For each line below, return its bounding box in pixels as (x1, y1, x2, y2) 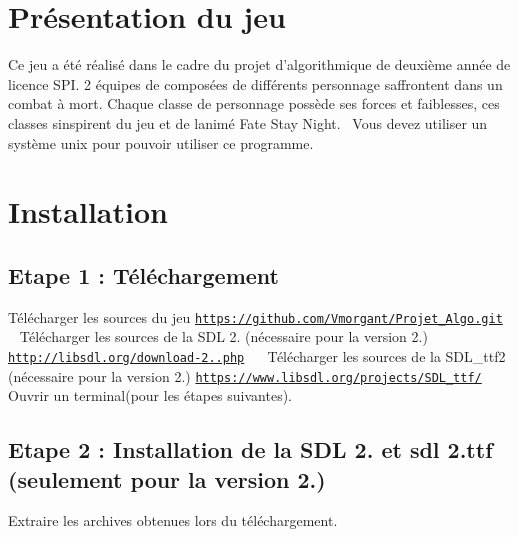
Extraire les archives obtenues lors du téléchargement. (8, 510, 338, 531)
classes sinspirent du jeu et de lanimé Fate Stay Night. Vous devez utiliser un (8, 112, 488, 133)
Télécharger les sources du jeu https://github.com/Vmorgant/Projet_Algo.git (8, 306, 503, 327)
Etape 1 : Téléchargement (8, 259, 279, 290)
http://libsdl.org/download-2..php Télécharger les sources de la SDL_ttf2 (8, 345, 506, 366)
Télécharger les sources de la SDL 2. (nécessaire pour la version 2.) (19, 326, 428, 347)
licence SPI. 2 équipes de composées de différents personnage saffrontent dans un (8, 73, 503, 94)
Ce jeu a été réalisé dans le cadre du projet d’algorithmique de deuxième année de (8, 54, 511, 75)
